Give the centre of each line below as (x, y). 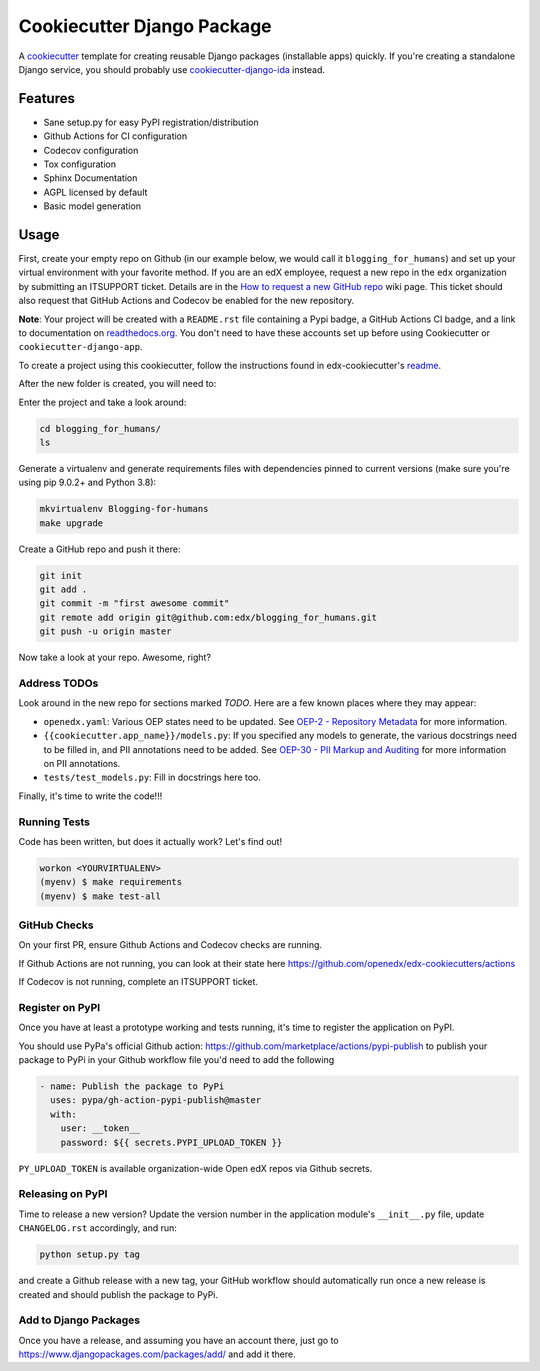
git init (61, 575)
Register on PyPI (59, 1007)
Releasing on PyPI (63, 1194)
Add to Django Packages (79, 1320)
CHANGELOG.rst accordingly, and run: (97, 1228)
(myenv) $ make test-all (100, 896)
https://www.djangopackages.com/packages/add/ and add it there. (157, 1354)
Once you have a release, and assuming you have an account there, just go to (178, 1340)
